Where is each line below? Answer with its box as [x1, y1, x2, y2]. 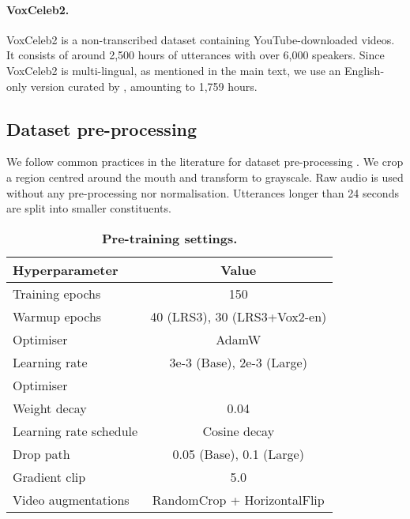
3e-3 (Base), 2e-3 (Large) [169, 352, 307, 371]
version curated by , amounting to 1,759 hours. [30, 77, 258, 94]
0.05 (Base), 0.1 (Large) [172, 444, 304, 463]
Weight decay [13, 398, 87, 417]
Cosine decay [202, 421, 275, 440]
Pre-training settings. [102, 228, 238, 247]
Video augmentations [13, 490, 130, 509]
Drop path [13, 444, 70, 463]
